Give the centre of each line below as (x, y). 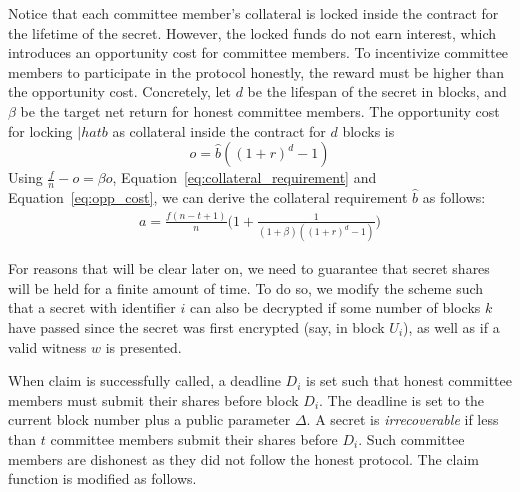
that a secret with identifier (92, 307)
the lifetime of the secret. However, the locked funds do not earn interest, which (252, 32)
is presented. (143, 346)
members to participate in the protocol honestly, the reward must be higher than (256, 71)
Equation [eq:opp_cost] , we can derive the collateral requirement (208, 196)
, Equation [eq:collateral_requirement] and (244, 177)
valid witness (47, 346)
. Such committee (411, 438)
